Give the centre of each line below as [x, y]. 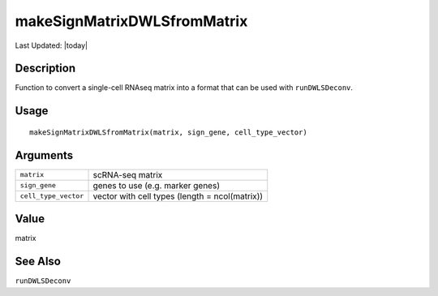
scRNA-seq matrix [128, 174]
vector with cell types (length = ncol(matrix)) [178, 196]
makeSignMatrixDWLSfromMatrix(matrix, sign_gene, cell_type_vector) [168, 132]
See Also [38, 262]
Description [45, 69]
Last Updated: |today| [52, 45]
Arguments [44, 155]
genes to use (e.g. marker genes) [157, 185]
